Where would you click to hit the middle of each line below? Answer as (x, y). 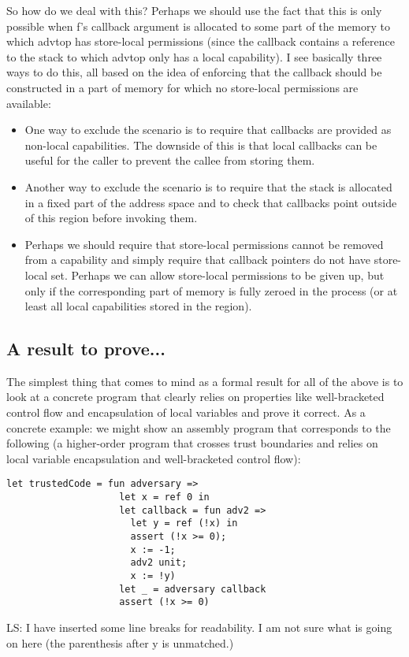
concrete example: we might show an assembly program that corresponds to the (199, 427)
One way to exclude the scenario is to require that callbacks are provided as (208, 130)
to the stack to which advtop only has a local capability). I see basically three (194, 56)
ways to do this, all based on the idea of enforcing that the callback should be (194, 72)
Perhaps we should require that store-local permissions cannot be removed (204, 244)
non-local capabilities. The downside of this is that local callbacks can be (201, 145)
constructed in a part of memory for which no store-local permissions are (182, 87)
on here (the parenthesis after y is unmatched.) (120, 642)
